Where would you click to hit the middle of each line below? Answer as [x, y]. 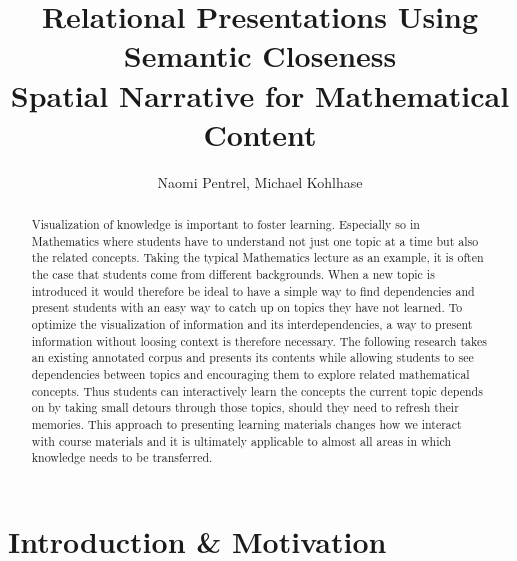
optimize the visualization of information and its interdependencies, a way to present [252, 324]
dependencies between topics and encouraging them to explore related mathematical [250, 373]
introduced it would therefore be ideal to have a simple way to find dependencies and [253, 290]
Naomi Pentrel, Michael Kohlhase [260, 181]
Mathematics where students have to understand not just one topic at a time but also [255, 240]
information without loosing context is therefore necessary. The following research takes [259, 340]
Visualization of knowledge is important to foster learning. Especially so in [225, 224]
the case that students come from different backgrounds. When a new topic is [233, 274]
